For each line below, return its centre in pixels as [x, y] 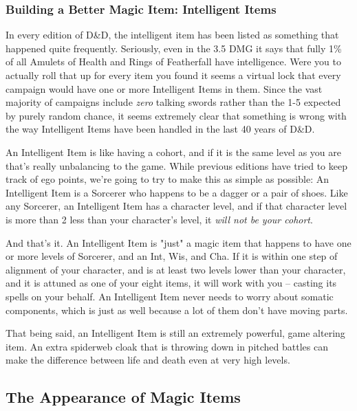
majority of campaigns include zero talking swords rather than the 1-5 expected [173, 102]
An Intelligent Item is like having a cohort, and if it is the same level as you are [173, 152]
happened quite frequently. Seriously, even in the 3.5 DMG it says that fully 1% [174, 48]
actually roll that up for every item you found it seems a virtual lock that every [173, 75]
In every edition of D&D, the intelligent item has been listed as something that [172, 35]
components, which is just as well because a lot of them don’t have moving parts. [177, 310]
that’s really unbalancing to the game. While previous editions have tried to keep [176, 165]
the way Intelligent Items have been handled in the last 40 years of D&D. [160, 129]
